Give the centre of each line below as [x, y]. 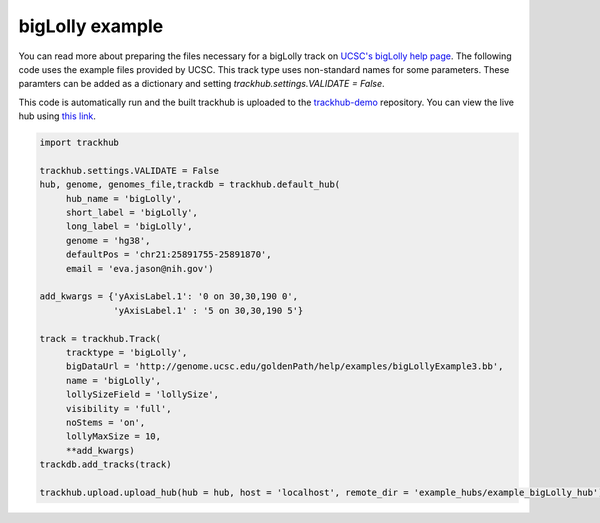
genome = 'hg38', [108, 240]
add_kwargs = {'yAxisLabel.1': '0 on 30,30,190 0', [169, 296]
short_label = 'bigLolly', [132, 213]
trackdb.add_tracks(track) [105, 464]
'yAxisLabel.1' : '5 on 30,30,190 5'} [208, 310]
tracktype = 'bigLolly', [126, 352]
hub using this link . [57, 116]
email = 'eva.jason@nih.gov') [139, 268]
